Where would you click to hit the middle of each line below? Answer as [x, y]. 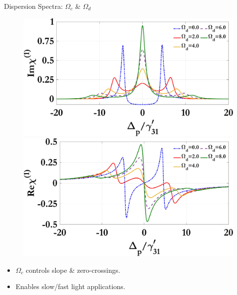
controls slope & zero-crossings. [73, 270]
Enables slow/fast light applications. [70, 286]
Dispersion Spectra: [34, 6]
